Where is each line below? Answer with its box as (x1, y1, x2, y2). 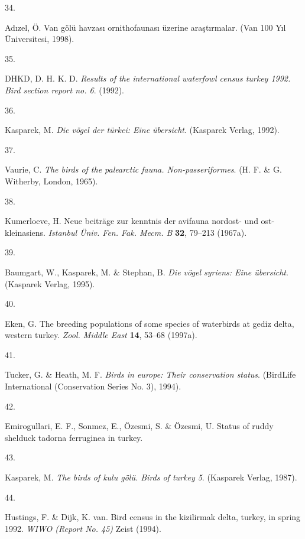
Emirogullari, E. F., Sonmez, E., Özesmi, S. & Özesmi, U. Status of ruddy (5, 420, 274, 432)
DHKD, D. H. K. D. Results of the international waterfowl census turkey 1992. (5, 72, 291, 85)
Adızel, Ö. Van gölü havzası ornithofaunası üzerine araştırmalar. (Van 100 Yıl (5, 21, 286, 33)
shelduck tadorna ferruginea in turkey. (5, 431, 143, 443)
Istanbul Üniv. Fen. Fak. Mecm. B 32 (48, 226, 185, 238)
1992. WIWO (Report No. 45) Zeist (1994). (5, 522, 161, 534)
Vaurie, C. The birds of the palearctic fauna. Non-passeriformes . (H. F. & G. (5, 163, 282, 176)
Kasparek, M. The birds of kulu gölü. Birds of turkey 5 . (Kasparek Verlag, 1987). (5, 471, 297, 483)
